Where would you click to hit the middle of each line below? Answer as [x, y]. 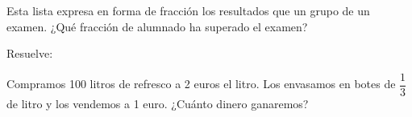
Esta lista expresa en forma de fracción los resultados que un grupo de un [188, 10]
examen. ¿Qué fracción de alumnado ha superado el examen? [157, 26]
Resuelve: [30, 53]
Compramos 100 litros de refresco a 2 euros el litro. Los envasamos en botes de [201, 84]
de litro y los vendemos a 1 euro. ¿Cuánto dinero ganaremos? [158, 103]
